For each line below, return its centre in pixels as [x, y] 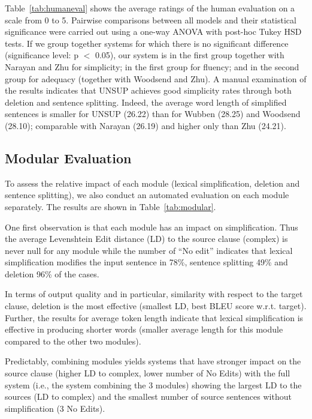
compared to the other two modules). [73, 341]
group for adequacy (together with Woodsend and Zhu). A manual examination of [156, 78]
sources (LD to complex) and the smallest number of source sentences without [148, 396]
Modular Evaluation [68, 158]
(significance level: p [42, 55]
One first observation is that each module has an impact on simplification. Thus [152, 227]
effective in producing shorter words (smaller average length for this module [144, 329]
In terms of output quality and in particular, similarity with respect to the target [154, 294]
